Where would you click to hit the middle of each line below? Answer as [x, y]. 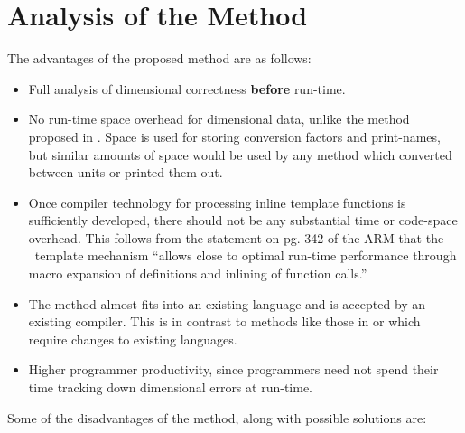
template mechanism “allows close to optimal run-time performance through [246, 255]
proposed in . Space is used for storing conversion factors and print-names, [234, 136]
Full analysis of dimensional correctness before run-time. [187, 88]
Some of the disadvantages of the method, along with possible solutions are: [217, 417]
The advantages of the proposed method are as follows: [159, 58]
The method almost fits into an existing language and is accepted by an [227, 303]
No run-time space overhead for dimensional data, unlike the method [219, 119]
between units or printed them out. [126, 172]
